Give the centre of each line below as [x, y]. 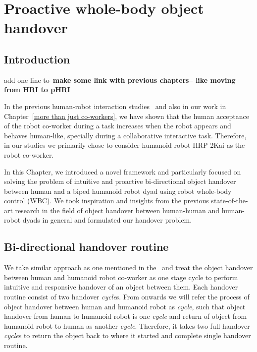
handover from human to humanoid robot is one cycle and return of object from [126, 316]
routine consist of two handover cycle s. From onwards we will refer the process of [127, 297]
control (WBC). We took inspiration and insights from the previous [106, 201]
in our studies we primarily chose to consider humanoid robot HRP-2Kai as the [125, 145]
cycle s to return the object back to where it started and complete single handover [128, 335]
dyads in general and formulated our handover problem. [107, 220]
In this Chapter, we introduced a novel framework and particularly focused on [123, 171]
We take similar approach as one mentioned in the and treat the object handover [128, 267]
